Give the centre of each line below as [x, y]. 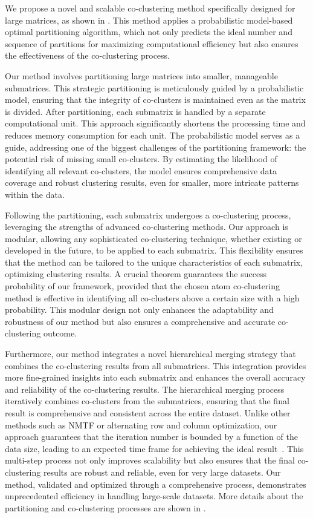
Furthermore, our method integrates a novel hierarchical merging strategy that [150, 354]
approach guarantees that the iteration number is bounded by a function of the [151, 437]
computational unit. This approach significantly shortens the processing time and [155, 123]
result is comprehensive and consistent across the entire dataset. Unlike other [148, 413]
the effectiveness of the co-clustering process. [88, 55]
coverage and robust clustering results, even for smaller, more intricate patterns [152, 182]
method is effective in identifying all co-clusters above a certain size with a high [152, 297]
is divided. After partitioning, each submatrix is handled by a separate [135, 111]
